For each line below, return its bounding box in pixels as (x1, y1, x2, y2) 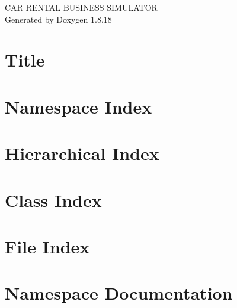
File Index (5, 234, 90, 258)
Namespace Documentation (5, 281, 233, 305)
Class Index (5, 187, 102, 212)
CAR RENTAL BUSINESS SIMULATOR (5, 1, 158, 13)
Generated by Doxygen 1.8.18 (5, 12, 112, 25)
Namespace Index (5, 94, 152, 118)
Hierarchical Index (5, 141, 159, 165)
